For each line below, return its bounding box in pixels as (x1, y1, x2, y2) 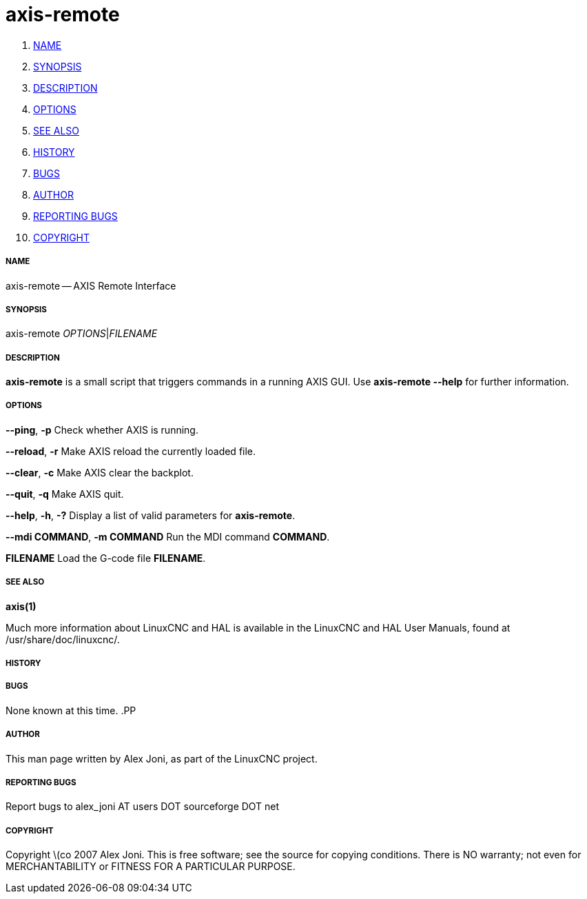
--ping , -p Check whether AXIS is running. (6, 423, 198, 436)
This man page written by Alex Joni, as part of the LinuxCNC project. (6, 752, 318, 765)
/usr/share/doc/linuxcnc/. (6, 633, 120, 645)
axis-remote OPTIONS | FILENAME (6, 327, 158, 340)
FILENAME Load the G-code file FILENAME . (6, 552, 206, 564)
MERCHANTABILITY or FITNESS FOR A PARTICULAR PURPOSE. (6, 860, 296, 873)
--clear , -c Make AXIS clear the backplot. (6, 466, 194, 478)
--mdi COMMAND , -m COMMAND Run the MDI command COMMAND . (6, 530, 330, 543)
